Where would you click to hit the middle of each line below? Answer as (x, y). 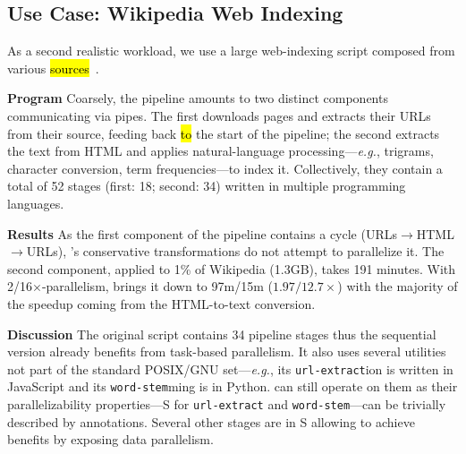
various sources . (53, 68)
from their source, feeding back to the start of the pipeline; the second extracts (224, 133)
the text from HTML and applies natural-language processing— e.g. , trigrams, (220, 151)
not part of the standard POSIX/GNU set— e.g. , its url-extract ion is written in (230, 368)
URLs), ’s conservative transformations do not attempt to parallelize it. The (235, 251)
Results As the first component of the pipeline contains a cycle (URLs (202, 233)
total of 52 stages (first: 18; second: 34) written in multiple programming (207, 186)
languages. (36, 203)
